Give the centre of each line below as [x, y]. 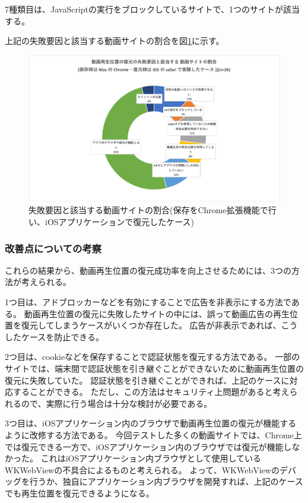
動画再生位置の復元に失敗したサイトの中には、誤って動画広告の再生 [157, 313]
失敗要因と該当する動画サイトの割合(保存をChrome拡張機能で [148, 210]
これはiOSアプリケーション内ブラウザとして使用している [151, 458]
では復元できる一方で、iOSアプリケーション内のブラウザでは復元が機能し [148, 446]
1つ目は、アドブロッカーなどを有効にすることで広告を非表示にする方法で [148, 301]
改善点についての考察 [53, 248]
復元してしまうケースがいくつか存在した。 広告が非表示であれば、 [151, 325]
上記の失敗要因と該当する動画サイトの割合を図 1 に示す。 [115, 41]
